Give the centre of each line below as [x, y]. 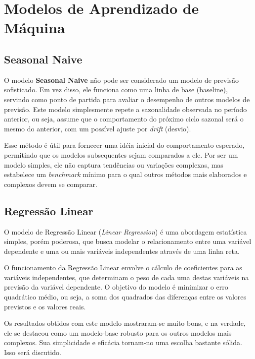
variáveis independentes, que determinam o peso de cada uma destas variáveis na [127, 277]
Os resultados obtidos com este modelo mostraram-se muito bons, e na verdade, [125, 323]
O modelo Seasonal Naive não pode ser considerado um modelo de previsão [121, 80]
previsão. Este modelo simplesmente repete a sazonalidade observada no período [126, 109]
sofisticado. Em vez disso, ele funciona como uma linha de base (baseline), [116, 90]
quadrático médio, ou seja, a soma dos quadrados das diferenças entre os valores [125, 297]
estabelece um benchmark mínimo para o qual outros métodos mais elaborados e [126, 174]
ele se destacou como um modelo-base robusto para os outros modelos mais [118, 332]
